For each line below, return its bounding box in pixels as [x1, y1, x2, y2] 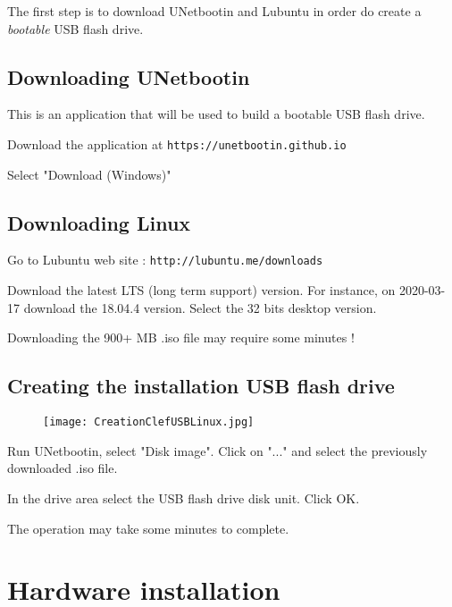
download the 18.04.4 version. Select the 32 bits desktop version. [23, 298, 377, 316]
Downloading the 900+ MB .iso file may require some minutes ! [7, 328, 355, 347]
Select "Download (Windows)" [7, 164, 172, 183]
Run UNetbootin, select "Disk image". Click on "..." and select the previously [7, 441, 428, 459]
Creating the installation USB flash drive [7, 372, 395, 400]
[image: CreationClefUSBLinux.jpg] [43, 416, 255, 429]
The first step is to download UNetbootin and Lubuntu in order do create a [7, 2, 422, 20]
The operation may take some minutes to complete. [7, 518, 289, 537]
